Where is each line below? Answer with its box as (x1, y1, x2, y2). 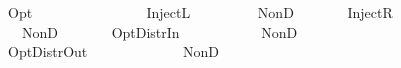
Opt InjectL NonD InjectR (7, 2, 393, 22)
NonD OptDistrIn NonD (21, 21, 298, 42)
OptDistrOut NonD (7, 41, 219, 62)
